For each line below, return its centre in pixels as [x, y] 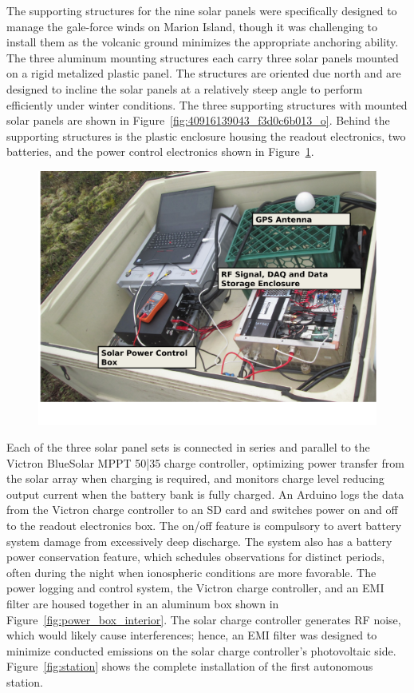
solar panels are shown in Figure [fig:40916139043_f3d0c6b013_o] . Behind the [198, 120]
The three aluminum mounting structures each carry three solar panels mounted [203, 57]
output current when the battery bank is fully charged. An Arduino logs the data [205, 494]
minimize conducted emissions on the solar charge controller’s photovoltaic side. [201, 650]
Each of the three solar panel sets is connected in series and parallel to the [188, 447]
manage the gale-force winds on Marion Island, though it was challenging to [192, 26]
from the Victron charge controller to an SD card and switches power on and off [202, 510]
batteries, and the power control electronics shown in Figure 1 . [160, 151]
